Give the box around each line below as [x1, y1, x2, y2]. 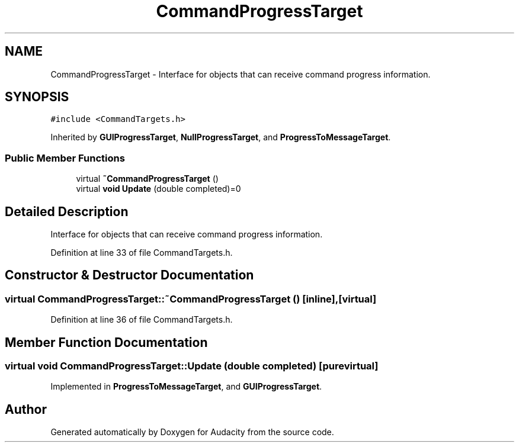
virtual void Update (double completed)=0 [76, 184, 241, 194]
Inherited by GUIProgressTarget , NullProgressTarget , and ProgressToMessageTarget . [50, 132, 391, 143]
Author [5, 401, 47, 417]
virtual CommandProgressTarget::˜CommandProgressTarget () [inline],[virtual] [5, 292, 377, 305]
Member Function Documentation [5, 335, 208, 350]
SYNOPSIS [5, 89, 69, 105]
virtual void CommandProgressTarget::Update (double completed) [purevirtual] [5, 360, 379, 372]
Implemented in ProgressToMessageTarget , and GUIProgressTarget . [50, 381, 322, 392]
